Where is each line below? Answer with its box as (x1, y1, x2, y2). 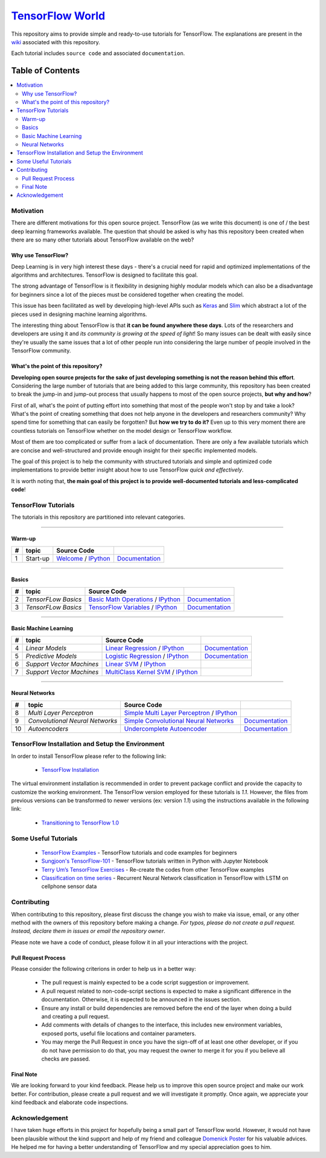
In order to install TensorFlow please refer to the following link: (11, 752, 167, 760)
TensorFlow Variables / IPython (88, 603, 177, 611)
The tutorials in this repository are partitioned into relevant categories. (11, 513, 185, 521)
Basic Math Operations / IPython (88, 595, 181, 604)
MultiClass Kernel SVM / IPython (105, 668, 198, 676)
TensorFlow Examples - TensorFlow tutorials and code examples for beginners (41, 849, 238, 856)
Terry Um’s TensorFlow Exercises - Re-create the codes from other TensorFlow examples (41, 866, 264, 873)
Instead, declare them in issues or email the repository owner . (11, 927, 165, 935)
